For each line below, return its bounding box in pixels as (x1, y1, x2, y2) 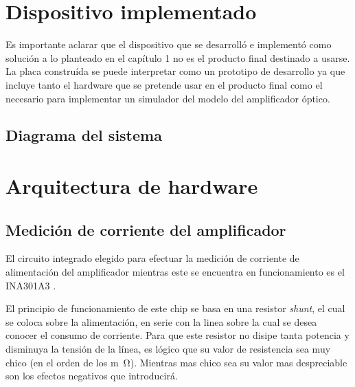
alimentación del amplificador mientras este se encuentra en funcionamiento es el (5, 265, 345, 279)
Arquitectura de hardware (5, 172, 258, 200)
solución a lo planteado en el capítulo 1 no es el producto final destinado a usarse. (5, 50, 350, 65)
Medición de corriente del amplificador (5, 219, 286, 240)
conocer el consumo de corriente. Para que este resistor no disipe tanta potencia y (5, 328, 350, 342)
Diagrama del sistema (5, 124, 162, 146)
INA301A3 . (5, 278, 56, 292)
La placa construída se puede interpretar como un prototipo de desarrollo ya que (5, 64, 345, 78)
